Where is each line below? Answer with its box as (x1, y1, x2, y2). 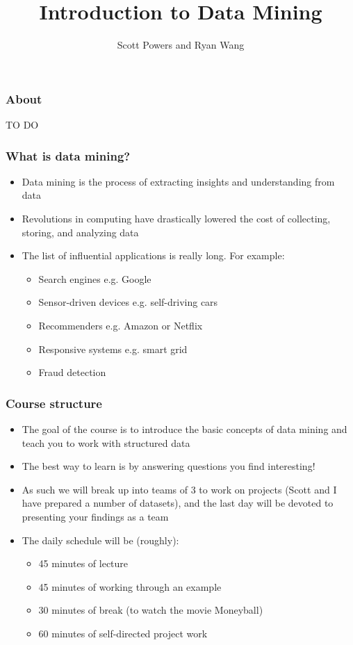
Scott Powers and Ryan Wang (117, 38, 245, 52)
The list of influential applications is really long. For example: (22, 248, 285, 263)
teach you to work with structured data (22, 435, 190, 450)
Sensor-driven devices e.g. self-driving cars (38, 295, 218, 309)
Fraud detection (38, 365, 106, 379)
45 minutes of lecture (38, 556, 129, 571)
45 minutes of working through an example (38, 579, 222, 594)
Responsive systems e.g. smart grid (38, 341, 188, 356)
